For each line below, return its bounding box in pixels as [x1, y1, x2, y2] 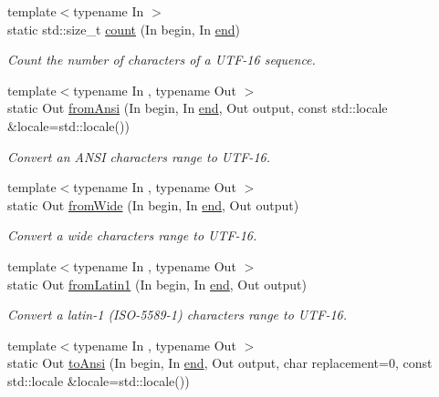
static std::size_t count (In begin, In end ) [7, 19, 240, 38]
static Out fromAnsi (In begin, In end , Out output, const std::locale [7, 98, 388, 117]
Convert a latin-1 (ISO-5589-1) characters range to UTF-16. [7, 305, 348, 324]
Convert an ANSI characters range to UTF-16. [7, 147, 270, 166]
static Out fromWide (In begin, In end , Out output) [7, 195, 299, 214]
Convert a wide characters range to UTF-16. [7, 226, 257, 245]
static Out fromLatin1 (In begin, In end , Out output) [7, 274, 307, 293]
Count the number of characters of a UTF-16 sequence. [7, 50, 316, 69]
